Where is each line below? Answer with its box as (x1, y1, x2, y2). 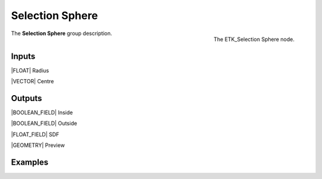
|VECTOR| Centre (11, 78, 54, 85)
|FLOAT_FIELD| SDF (11, 131, 60, 138)
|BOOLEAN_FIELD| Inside (11, 109, 73, 116)
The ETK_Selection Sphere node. (213, 36, 295, 43)
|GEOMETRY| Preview (11, 142, 65, 149)
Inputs (11, 51, 36, 61)
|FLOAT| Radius (11, 67, 49, 74)
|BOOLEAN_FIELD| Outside (11, 120, 78, 127)
